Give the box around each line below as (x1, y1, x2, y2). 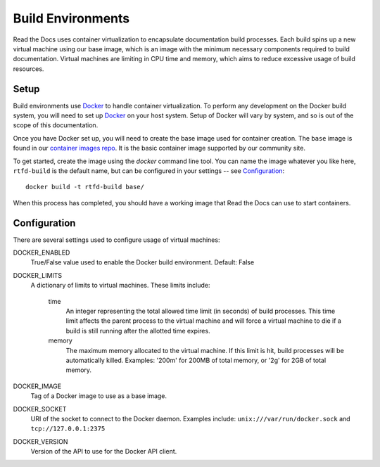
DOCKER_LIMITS (13, 271, 63, 279)
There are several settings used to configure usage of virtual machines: (13, 236, 220, 244)
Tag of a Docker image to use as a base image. (30, 392, 167, 400)
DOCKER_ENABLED (13, 248, 70, 257)
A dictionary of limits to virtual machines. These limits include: (30, 281, 210, 290)
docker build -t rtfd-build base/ (25, 183, 144, 191)
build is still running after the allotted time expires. (65, 326, 210, 335)
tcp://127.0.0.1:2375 (30, 425, 106, 433)
